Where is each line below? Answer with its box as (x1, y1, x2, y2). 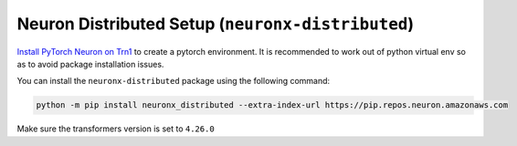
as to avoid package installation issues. (16, 58, 164, 69)
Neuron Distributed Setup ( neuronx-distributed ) (16, 14, 415, 34)
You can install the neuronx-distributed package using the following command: (16, 76, 331, 87)
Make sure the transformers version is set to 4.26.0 (16, 123, 215, 134)
